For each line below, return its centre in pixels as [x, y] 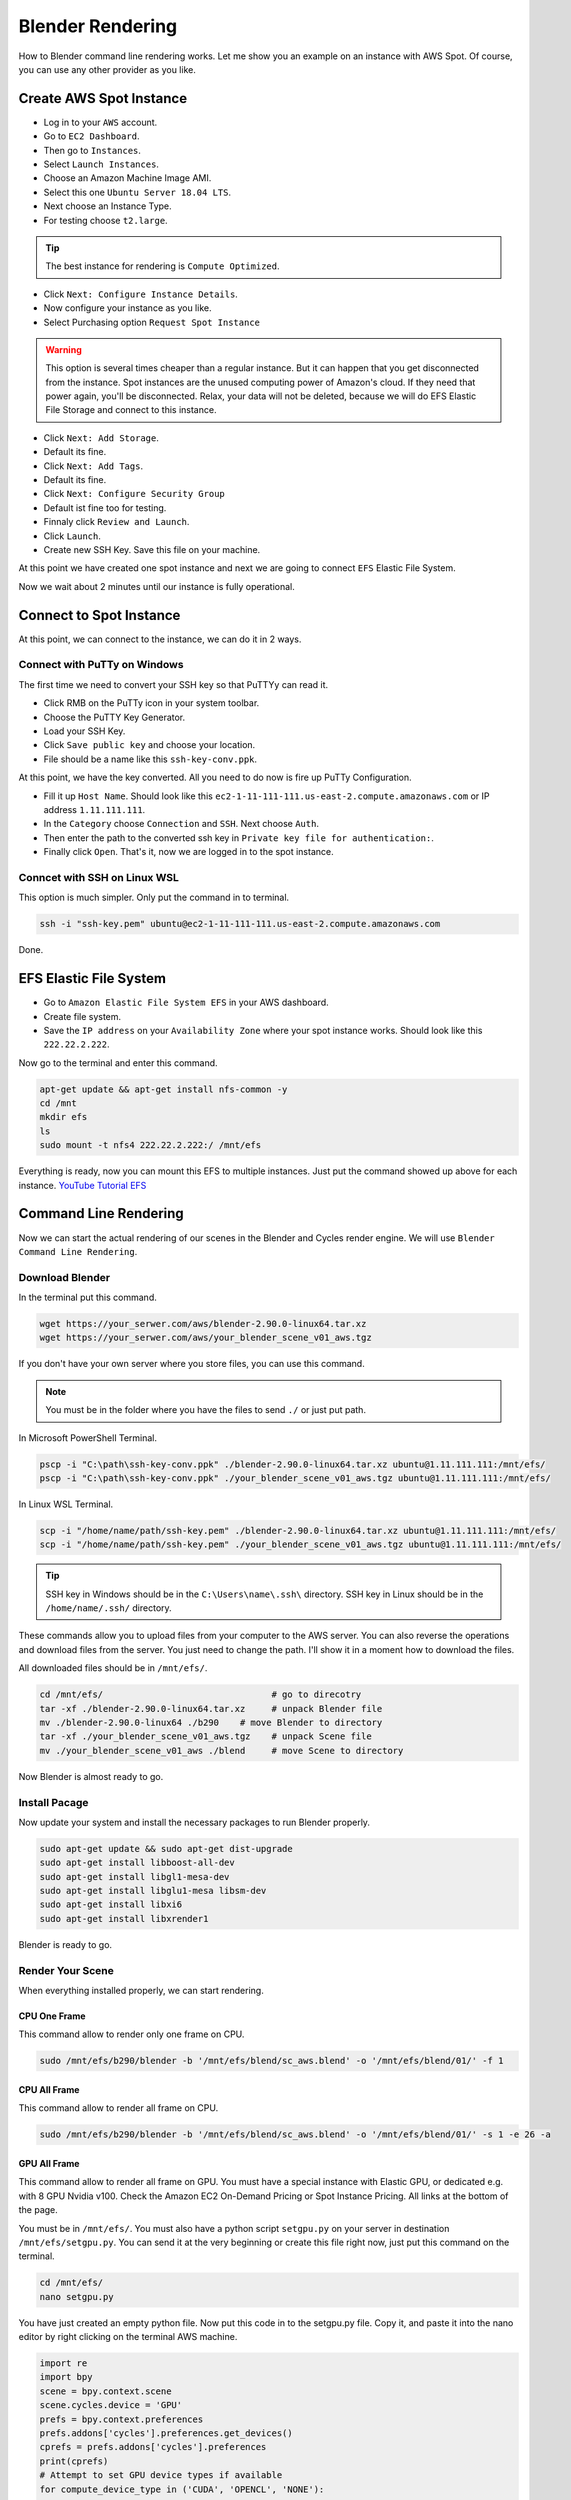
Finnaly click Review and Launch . [116, 522]
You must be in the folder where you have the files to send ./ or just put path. [206, 1410]
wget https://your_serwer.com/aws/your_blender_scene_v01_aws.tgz [205, 1338]
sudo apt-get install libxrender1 [124, 1918]
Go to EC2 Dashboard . [91, 136]
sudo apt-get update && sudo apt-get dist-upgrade [166, 1848]
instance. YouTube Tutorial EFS [82, 1185]
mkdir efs [63, 1117]
